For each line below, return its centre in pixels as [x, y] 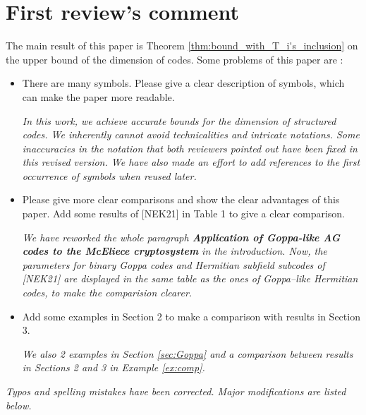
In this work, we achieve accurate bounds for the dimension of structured [179, 120]
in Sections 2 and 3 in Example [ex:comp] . [114, 367]
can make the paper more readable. [98, 96]
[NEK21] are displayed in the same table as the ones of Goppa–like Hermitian [190, 278]
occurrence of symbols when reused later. [109, 175]
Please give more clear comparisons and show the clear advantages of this [181, 199]
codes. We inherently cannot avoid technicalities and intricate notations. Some [191, 134]
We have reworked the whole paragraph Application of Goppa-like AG [181, 237]
